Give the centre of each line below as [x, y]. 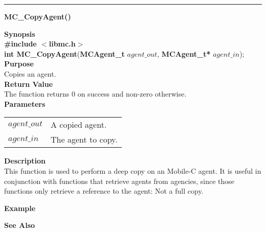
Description [25, 161]
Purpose [19, 64]
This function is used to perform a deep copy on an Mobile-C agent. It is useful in [133, 170]
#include [20, 44]
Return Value [29, 84]
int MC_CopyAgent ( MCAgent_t [64, 53]
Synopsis [20, 33]
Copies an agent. [30, 73]
